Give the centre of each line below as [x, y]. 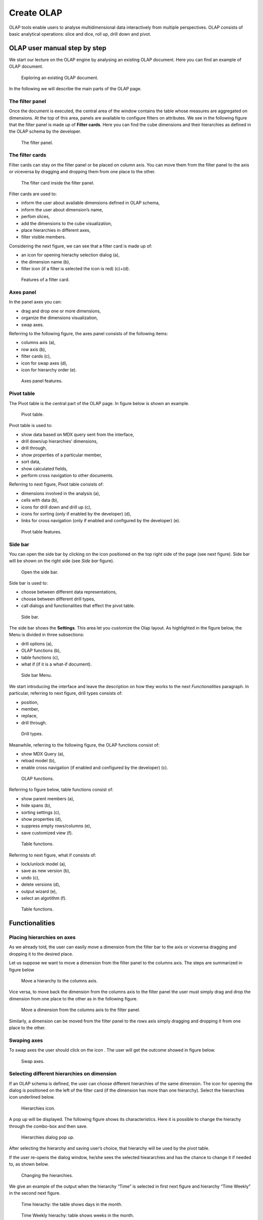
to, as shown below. [29, 1164]
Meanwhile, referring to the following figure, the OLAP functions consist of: [84, 745]
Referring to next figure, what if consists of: [53, 855]
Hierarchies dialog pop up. [48, 1137]
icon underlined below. [32, 1097]
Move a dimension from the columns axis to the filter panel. [81, 1010]
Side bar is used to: [28, 583]
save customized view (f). [47, 833]
